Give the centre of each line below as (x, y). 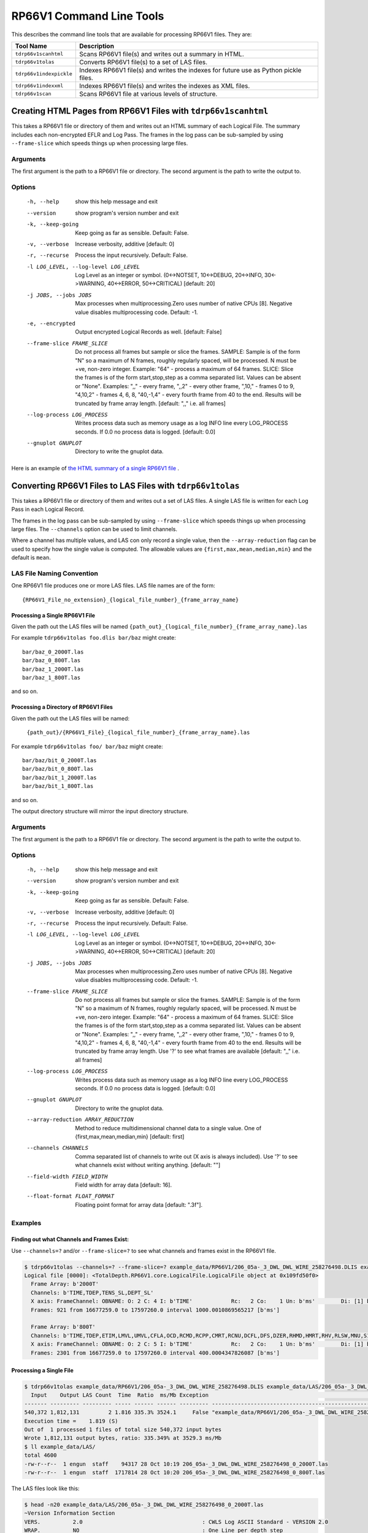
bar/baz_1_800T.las (52, 678)
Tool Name (31, 46)
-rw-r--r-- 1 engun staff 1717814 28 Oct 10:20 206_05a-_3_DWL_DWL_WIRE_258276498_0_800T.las (174, 1473)
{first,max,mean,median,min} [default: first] (130, 1136)
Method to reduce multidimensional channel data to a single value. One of (168, 1128)
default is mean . (31, 557)
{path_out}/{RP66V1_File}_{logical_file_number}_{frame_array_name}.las (138, 732)
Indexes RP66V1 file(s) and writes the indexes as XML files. (164, 86)
